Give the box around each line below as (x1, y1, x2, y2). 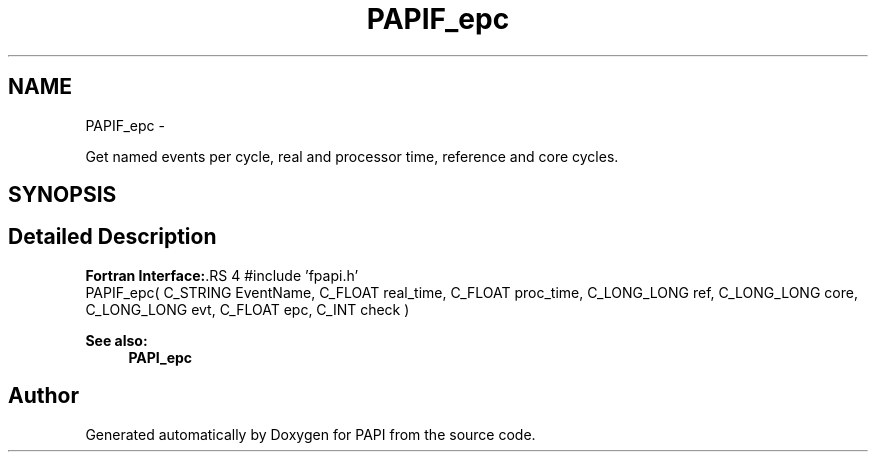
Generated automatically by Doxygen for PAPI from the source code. (85, 425, 536, 443)
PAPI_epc (128, 348, 193, 366)
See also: (85, 331, 148, 349)
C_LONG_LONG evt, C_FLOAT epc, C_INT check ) (85, 300, 410, 318)
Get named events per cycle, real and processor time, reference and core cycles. (85, 147, 619, 165)
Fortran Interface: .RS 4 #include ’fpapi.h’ (85, 266, 359, 284)
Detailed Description (8, 224, 217, 250)
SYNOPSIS (8, 182, 117, 208)
